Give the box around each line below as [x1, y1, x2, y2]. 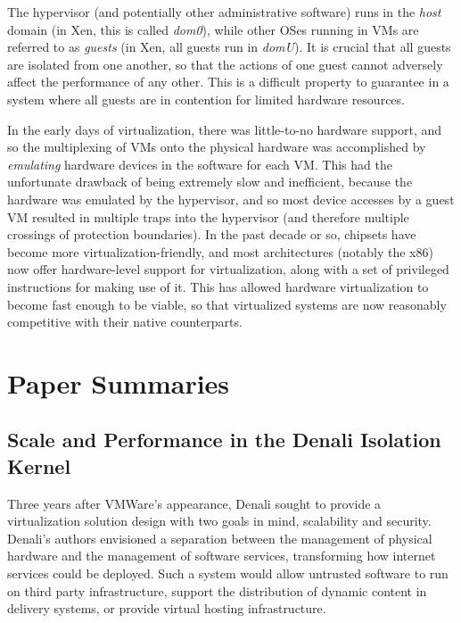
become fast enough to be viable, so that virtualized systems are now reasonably [7, 295, 447, 313]
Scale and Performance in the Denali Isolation [7, 426, 441, 453]
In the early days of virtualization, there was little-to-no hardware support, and [7, 120, 442, 138]
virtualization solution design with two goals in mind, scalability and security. [7, 511, 432, 530]
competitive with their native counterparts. [7, 312, 243, 331]
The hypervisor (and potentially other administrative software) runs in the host [7, 3, 441, 21]
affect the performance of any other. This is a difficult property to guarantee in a [7, 72, 449, 91]
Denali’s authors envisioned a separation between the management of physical [7, 528, 432, 547]
